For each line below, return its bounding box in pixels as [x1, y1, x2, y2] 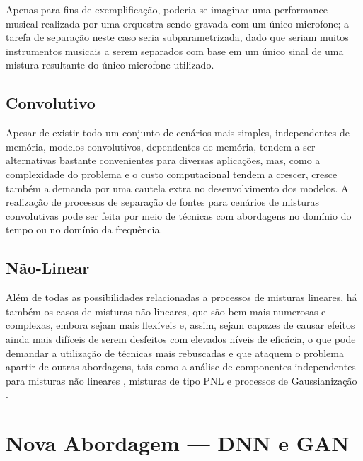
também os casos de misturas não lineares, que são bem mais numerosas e [6, 303, 326, 318]
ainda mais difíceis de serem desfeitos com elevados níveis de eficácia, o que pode [6, 331, 356, 346]
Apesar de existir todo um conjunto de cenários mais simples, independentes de [6, 125, 350, 140]
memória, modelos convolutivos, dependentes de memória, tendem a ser [6, 139, 316, 153]
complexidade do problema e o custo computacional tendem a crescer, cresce [6, 166, 338, 181]
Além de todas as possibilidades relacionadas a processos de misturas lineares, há [6, 290, 357, 305]
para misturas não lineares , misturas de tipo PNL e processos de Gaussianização [6, 373, 357, 387]
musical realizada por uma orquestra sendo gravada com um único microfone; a [6, 16, 349, 30]
